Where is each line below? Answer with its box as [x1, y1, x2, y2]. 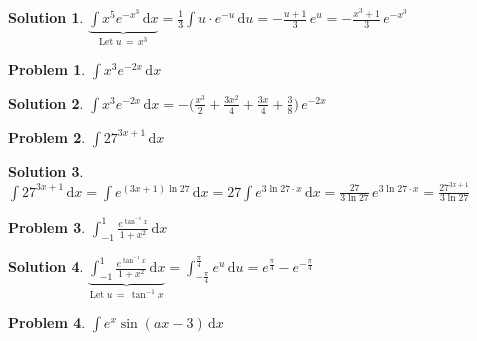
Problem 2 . [8, 126, 86, 147]
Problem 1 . [8, 58, 86, 79]
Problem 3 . [8, 216, 86, 237]
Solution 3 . [8, 160, 84, 181]
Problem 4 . [8, 311, 86, 332]
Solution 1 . [8, 7, 84, 27]
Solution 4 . [8, 256, 84, 277]
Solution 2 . [8, 92, 84, 113]
